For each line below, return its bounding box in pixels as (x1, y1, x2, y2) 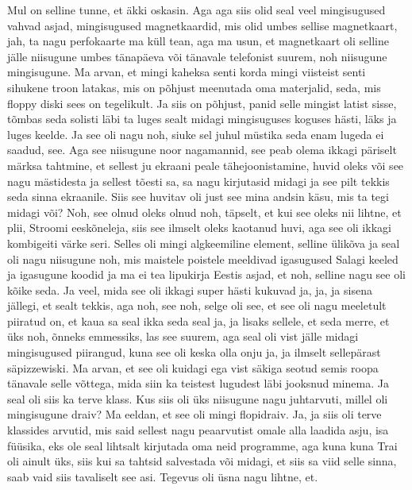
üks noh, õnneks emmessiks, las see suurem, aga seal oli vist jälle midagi (7, 328, 359, 345)
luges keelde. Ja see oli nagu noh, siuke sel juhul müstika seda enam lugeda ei (7, 125, 384, 142)
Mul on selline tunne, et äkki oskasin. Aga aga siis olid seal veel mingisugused (7, 2, 386, 17)
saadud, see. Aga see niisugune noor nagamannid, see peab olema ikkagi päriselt (7, 141, 397, 158)
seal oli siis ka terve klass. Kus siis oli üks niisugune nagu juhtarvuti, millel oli (7, 390, 388, 407)
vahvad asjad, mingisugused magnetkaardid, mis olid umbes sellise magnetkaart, (7, 17, 398, 33)
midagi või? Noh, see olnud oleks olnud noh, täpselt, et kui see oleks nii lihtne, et (7, 203, 402, 220)
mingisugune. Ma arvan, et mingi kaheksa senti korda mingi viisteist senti (7, 64, 366, 80)
